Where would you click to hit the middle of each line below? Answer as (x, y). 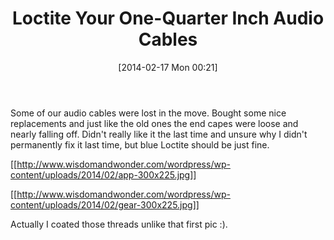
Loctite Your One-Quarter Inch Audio (168, 18)
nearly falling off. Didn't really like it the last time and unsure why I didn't (159, 134)
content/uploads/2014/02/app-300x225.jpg (100, 174)
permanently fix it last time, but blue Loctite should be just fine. (140, 144)
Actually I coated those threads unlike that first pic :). (119, 224)
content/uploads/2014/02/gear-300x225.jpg (101, 204)
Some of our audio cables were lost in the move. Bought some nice (148, 113)
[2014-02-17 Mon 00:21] (168, 67)
